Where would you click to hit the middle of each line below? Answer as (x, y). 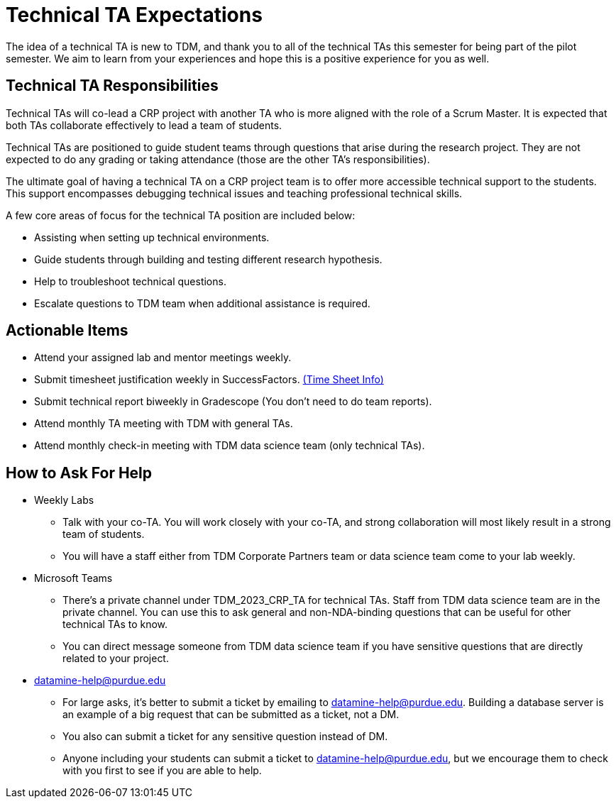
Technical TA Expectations (134, 15)
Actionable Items (67, 331)
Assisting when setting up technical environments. (152, 237)
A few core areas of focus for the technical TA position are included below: (181, 215)
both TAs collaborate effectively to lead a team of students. (144, 125)
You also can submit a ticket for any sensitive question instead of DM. (225, 737)
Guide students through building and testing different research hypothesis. (208, 259)
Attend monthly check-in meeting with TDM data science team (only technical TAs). (230, 446)
